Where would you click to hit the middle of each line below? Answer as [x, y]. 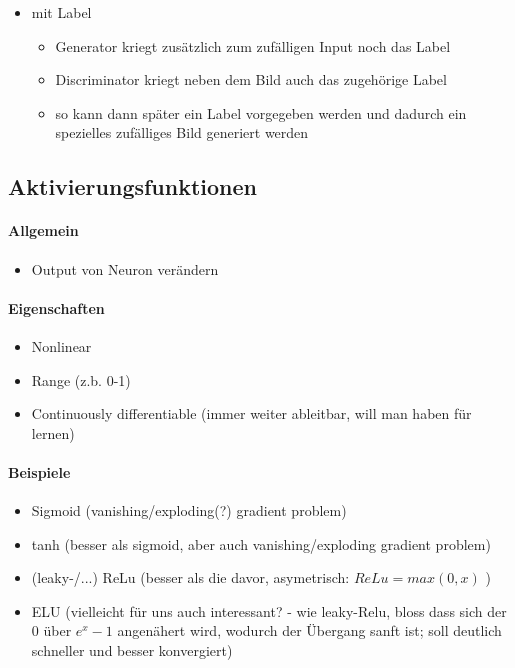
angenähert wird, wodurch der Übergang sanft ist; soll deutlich [309, 630]
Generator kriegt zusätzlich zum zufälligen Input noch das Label [253, 45]
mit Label [61, 12]
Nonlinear [61, 345]
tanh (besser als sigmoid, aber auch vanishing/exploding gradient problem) [261, 543]
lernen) [53, 432]
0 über [51, 630]
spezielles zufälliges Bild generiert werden [182, 132]
